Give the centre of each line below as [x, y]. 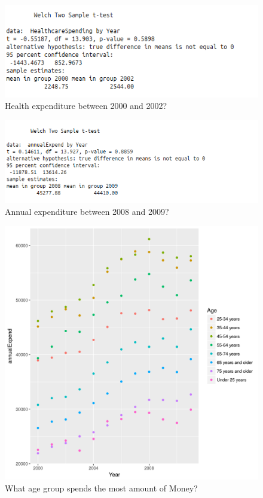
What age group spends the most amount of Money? [101, 488]
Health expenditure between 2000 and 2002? [86, 106]
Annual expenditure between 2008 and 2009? [87, 211]
